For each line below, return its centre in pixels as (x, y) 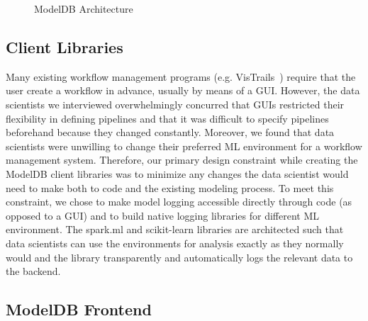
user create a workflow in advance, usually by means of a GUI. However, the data (183, 90)
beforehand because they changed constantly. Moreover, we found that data (170, 132)
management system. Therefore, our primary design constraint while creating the (182, 160)
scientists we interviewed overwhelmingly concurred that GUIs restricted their (175, 104)
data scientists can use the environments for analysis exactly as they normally (175, 243)
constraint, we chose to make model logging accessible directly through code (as (179, 202)
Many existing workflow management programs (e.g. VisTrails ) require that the (181, 76)
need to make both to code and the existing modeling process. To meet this (170, 187)
